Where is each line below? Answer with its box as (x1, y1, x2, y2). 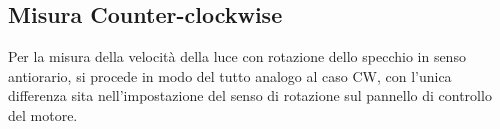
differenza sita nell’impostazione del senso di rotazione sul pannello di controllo (8, 85, 492, 106)
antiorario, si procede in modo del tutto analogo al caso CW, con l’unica (8, 65, 452, 86)
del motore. (8, 104, 78, 125)
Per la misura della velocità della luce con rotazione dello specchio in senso (8, 46, 466, 67)
